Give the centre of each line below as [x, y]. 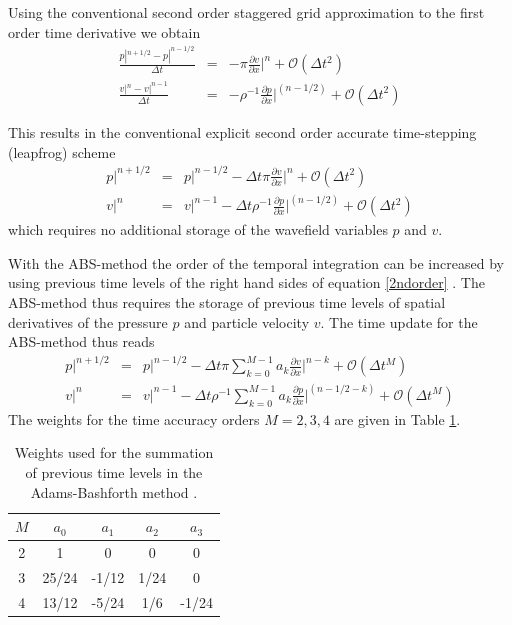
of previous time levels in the [114, 471]
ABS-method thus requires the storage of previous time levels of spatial [227, 301]
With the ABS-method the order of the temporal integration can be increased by [256, 262]
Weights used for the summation [114, 452]
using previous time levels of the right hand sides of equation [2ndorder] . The [246, 282]
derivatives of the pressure [88, 321]
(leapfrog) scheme [62, 151]
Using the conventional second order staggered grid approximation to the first [246, 12]
